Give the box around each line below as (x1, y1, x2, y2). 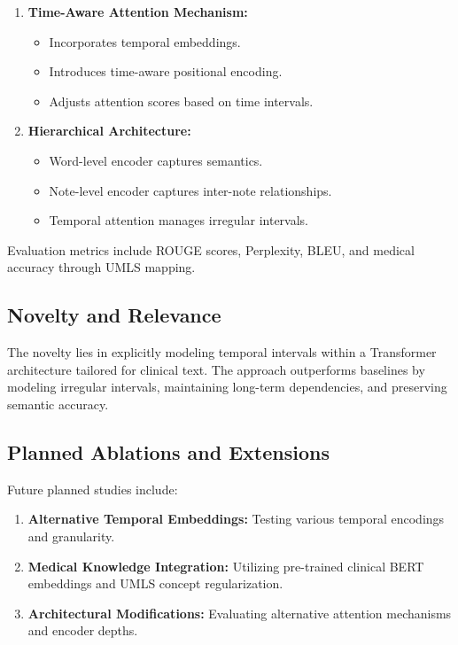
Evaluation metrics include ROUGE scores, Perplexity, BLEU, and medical (7, 240, 415, 259)
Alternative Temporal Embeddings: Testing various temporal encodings (27, 509, 445, 528)
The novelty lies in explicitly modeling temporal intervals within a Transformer (7, 343, 437, 361)
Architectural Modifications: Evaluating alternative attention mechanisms (27, 603, 452, 622)
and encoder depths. (27, 621, 138, 640)
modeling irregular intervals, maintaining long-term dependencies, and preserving (7, 377, 447, 396)
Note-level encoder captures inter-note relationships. (49, 181, 332, 199)
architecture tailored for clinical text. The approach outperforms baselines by (7, 360, 425, 378)
